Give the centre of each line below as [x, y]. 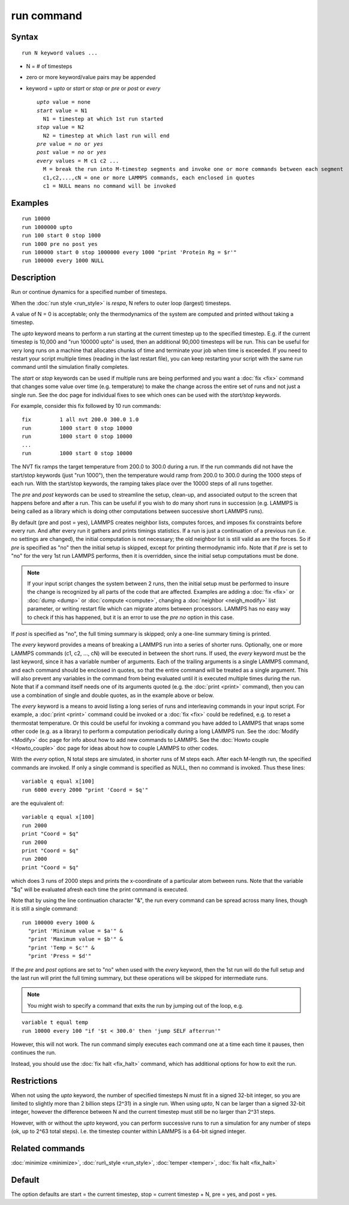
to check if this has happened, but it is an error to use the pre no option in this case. [131, 617]
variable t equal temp [55, 1022]
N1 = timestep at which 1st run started [103, 119]
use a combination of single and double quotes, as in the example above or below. [112, 695]
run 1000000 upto [47, 227]
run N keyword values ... [60, 53]
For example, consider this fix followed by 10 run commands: [86, 405]
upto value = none [64, 102]
